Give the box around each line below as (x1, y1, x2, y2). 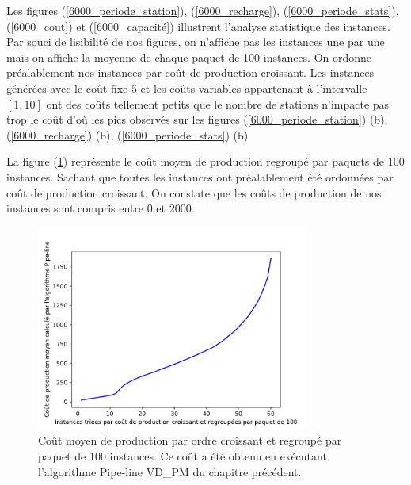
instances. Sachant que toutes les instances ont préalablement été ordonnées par (6, 168, 394, 185)
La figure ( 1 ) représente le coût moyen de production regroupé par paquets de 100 (6, 153, 405, 170)
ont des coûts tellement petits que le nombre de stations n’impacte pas (46, 95, 390, 112)
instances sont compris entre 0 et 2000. (6, 200, 195, 216)
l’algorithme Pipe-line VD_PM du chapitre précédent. (38, 463, 302, 479)
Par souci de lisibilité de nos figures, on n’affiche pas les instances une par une (6, 33, 385, 50)
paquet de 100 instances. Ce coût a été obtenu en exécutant (38, 448, 327, 464)
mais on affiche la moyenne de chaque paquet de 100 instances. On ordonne (6, 48, 372, 65)
